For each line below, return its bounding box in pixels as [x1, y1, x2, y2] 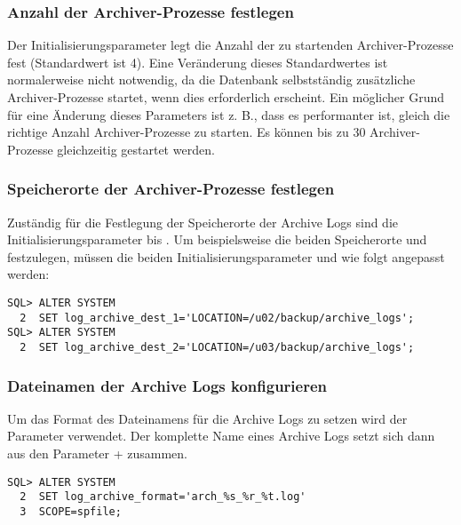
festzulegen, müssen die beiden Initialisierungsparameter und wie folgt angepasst [7, 247, 445, 266]
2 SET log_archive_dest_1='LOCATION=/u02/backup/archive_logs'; [20, 311, 415, 324]
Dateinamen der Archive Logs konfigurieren [7, 374, 328, 396]
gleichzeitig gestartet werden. [57, 139, 215, 158]
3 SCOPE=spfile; [20, 505, 122, 518]
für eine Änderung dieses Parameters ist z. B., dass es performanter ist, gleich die [7, 105, 450, 123]
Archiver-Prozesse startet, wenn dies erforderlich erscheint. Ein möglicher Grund [7, 88, 445, 106]
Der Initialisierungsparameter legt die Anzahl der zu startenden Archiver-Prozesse [7, 36, 454, 54]
